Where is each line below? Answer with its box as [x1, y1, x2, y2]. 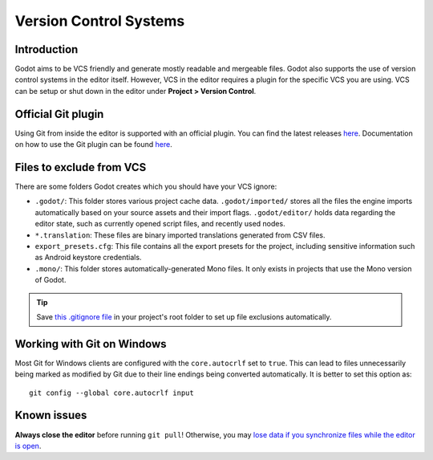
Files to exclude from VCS [14, 161, 147, 174]
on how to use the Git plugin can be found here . [14, 140, 172, 149]
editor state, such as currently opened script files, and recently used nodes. [34, 219, 285, 229]
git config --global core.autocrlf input [29, 388, 194, 397]
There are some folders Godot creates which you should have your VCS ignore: [14, 181, 277, 192]
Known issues [14, 409, 87, 422]
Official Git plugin [14, 107, 104, 120]
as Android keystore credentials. [34, 253, 142, 263]
